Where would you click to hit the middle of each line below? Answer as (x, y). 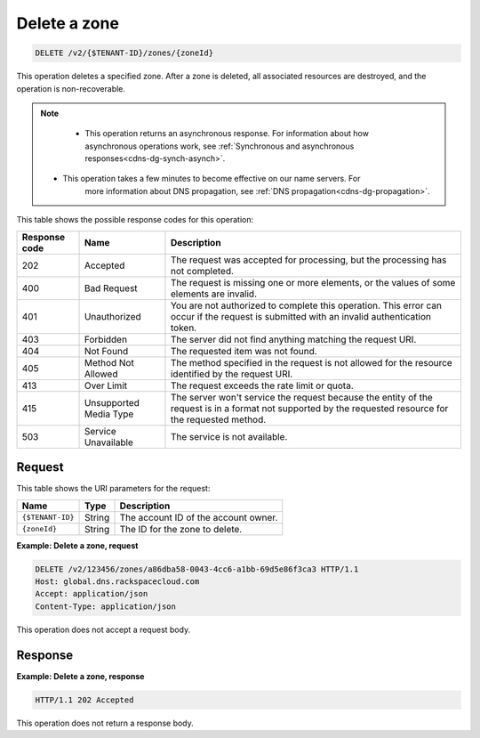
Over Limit (106, 385)
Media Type (109, 414)
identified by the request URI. (232, 374)
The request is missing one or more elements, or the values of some (313, 282)
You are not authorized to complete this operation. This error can (306, 305)
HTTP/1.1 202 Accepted (84, 700)
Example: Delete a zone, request (77, 545)
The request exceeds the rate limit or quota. (262, 385)
